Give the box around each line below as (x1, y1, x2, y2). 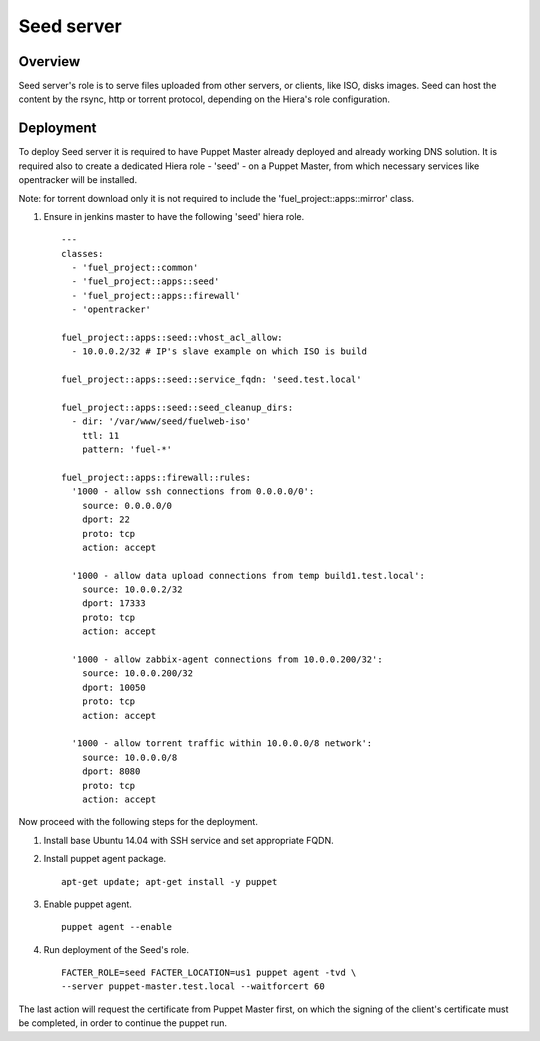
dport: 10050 (81, 681, 146, 693)
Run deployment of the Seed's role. (43, 943, 190, 955)
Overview (18, 53, 81, 70)
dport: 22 (81, 514, 130, 525)
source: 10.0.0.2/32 (81, 584, 183, 595)
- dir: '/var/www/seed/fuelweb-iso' (71, 416, 252, 427)
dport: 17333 (81, 598, 146, 609)
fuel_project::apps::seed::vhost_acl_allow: (61, 332, 284, 344)
